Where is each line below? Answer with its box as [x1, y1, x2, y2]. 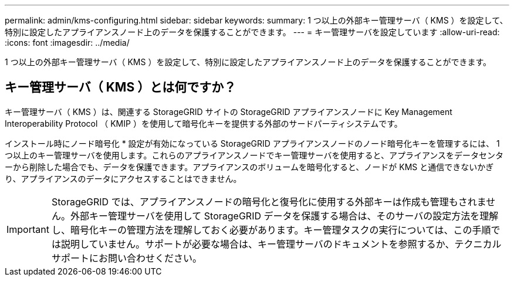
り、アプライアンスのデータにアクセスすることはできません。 [5, 173, 242, 184]
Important [6, 223, 49, 235]
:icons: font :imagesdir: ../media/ [5, 38, 130, 48]
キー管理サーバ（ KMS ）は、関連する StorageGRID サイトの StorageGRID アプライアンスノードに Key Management [5, 106, 452, 117]
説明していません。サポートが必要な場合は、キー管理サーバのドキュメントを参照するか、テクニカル [60, 238, 502, 250]
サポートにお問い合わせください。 [51, 252, 202, 264]
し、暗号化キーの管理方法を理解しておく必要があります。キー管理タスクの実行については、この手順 [51, 224, 491, 236]
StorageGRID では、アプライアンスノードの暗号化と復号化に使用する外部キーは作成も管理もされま [51, 195, 486, 208]
